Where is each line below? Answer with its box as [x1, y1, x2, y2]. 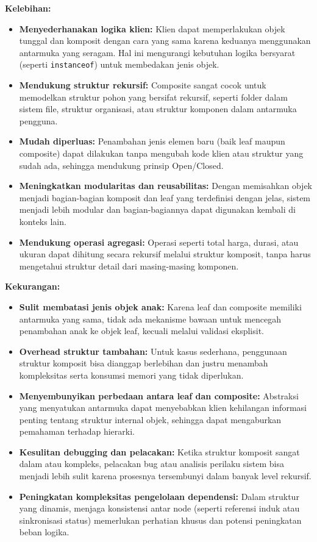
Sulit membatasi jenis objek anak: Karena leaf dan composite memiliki [19, 300, 302, 313]
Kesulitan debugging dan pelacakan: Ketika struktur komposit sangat [19, 445, 300, 458]
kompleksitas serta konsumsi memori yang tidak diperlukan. [19, 368, 244, 381]
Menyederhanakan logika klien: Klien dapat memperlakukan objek [19, 22, 285, 35]
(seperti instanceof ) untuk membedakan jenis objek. [19, 58, 219, 71]
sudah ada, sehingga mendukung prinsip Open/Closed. [19, 159, 224, 171]
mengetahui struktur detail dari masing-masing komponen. [19, 259, 239, 272]
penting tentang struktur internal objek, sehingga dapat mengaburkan [19, 413, 282, 426]
